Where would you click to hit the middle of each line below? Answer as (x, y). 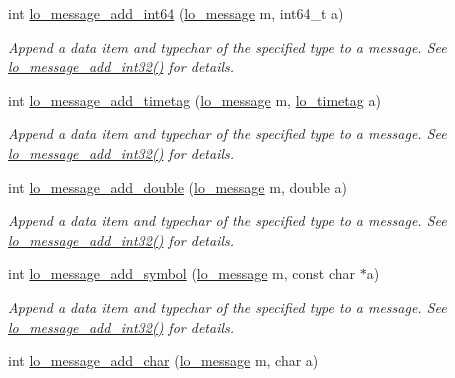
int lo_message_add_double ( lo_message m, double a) (178, 186)
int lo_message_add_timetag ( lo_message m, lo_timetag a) (194, 99)
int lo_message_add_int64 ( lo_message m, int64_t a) (176, 13)
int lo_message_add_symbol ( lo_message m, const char (181, 273)
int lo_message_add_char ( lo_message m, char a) (163, 360)
